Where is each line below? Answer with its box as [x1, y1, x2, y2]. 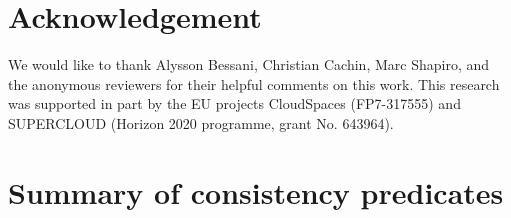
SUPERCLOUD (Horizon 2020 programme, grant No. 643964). [8, 112, 394, 133]
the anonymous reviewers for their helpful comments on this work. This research [8, 73, 500, 94]
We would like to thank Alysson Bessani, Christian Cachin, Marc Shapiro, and [8, 54, 490, 75]
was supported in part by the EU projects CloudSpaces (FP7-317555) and [8, 93, 461, 114]
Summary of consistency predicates [8, 171, 504, 212]
